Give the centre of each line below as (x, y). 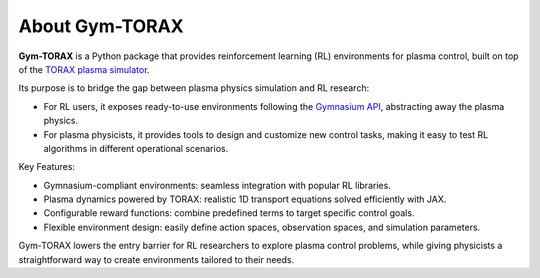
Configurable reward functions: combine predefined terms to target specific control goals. (229, 213)
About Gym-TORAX (101, 26)
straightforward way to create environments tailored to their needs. (156, 259)
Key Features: (46, 167)
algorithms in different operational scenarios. (136, 148)
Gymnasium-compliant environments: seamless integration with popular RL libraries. (217, 185)
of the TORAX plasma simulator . (84, 69)
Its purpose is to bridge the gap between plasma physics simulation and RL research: (194, 88)
